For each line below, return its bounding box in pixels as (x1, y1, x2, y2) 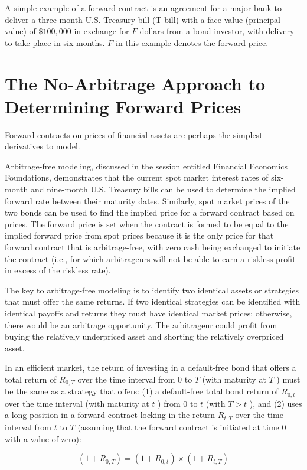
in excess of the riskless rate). (5, 264, 111, 276)
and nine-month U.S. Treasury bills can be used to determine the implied (30, 183, 296, 195)
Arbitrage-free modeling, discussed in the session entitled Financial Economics (5, 159, 288, 172)
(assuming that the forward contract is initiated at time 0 (77, 420, 286, 433)
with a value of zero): (5, 432, 81, 445)
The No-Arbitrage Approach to (5, 71, 266, 95)
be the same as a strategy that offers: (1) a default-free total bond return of (5, 385, 279, 397)
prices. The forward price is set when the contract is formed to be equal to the (5, 217, 289, 230)
